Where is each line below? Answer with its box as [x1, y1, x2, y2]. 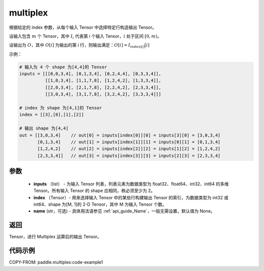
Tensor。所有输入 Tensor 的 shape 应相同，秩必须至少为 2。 [33, 188, 155, 194]
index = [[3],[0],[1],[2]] [19, 112, 84, 117]
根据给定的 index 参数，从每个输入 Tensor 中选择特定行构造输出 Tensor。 [9, 24, 157, 30]
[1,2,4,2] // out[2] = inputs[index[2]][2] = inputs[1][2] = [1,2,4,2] [37, 146, 221, 152]
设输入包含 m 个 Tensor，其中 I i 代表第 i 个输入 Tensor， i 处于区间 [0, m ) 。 [9, 33, 162, 40]
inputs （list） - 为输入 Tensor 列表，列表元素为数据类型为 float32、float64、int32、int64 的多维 [33, 181, 229, 187]
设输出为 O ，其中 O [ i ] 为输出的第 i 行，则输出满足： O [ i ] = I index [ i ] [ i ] [9, 42, 150, 49]
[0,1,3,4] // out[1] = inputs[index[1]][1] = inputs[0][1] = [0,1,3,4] [37, 139, 221, 145]
